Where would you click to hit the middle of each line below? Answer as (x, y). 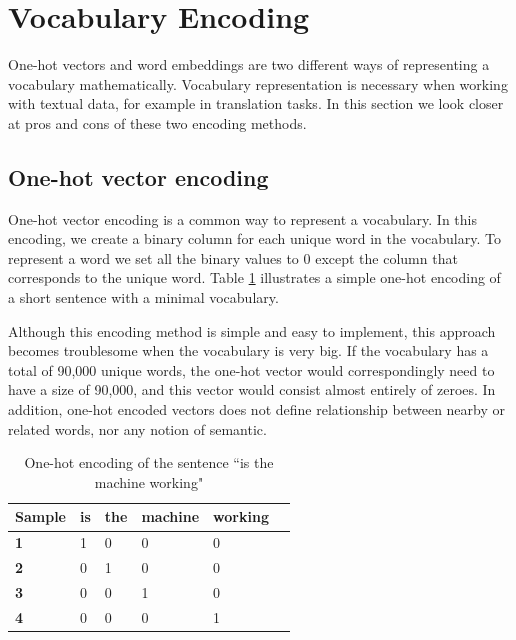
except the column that (386, 257)
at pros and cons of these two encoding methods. (157, 122)
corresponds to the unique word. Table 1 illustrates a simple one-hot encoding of (254, 277)
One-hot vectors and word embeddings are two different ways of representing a (249, 64)
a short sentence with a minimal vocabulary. (143, 297)
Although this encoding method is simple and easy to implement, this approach (252, 330)
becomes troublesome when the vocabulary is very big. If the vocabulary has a (248, 350)
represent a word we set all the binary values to (153, 257)
